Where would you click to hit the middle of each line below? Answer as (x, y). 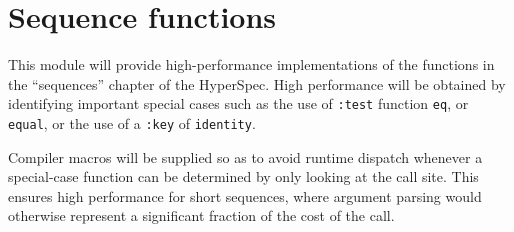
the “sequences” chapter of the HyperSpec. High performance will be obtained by (257, 83)
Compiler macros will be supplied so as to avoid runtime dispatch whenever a (245, 156)
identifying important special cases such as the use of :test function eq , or (238, 103)
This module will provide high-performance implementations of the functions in (251, 64)
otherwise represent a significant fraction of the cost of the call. (201, 215)
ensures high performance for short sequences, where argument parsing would (245, 195)
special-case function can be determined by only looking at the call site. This (243, 176)
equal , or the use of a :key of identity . (132, 122)
